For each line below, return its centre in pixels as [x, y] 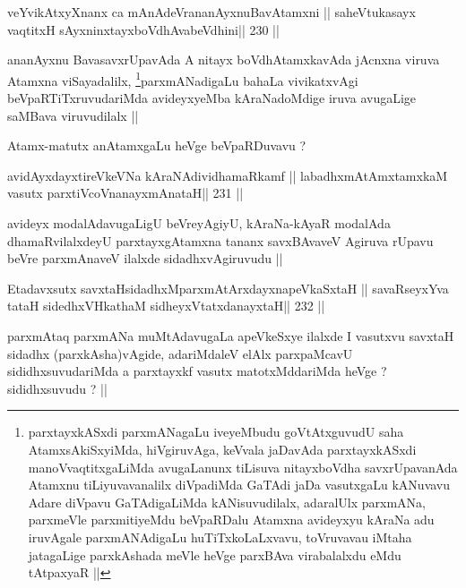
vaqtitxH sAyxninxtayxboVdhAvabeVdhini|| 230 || [143, 29]
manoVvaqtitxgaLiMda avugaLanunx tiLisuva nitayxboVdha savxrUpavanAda [243, 467]
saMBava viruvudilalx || [73, 115]
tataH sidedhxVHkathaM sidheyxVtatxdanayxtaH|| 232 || [166, 306]
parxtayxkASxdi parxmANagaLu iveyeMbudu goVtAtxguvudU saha [216, 432]
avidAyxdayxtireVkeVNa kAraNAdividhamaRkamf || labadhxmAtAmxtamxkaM [228, 175]
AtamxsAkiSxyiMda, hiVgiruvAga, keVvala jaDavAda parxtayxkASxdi [222, 449]
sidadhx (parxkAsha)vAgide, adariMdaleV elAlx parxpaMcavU [180, 353]
